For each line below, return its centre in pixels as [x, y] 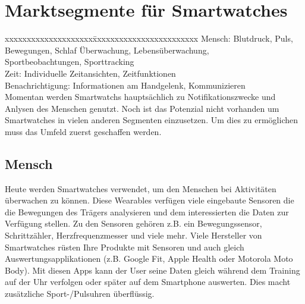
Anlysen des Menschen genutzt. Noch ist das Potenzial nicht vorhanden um [142, 108]
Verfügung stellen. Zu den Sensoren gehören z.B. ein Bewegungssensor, [133, 223]
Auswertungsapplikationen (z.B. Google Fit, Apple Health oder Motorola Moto [149, 258]
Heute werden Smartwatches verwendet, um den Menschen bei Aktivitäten [141, 188]
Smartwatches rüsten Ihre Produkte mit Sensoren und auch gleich [125, 247]
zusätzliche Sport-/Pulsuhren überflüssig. [80, 294]
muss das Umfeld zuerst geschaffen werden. [83, 131]
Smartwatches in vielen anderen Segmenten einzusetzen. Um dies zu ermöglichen [152, 120]
